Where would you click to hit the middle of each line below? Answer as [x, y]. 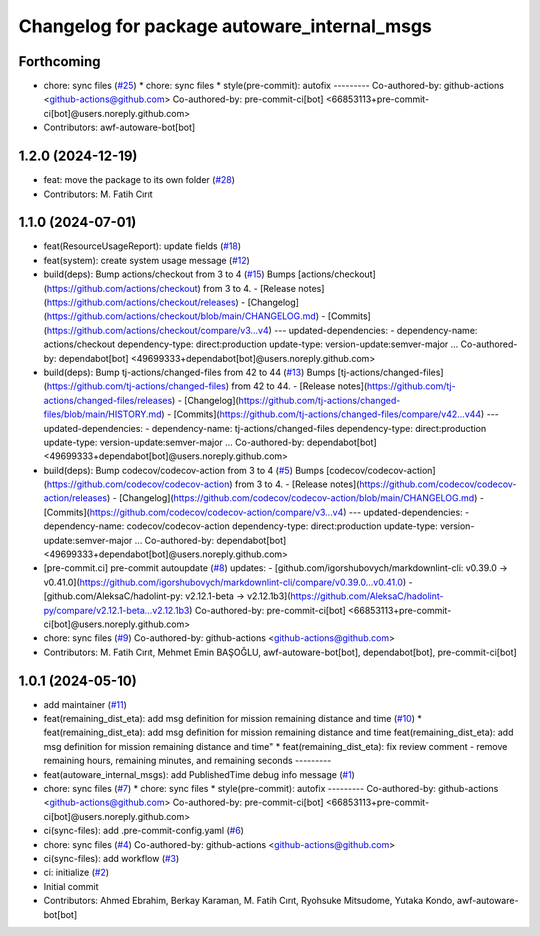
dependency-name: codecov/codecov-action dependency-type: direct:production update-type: [241, 526]
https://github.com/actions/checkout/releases [141, 302]
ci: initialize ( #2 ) [76, 872]
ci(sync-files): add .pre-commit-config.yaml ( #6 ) [144, 831]
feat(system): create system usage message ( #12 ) [146, 260]
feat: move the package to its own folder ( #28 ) [139, 180]
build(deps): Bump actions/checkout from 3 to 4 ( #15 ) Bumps [169, 274]
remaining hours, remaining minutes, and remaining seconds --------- [187, 761]
